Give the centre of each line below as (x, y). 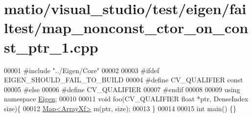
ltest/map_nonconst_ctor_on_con (126, 28)
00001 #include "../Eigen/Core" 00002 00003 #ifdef (82, 70)
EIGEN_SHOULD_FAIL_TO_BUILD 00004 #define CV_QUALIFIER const (124, 80)
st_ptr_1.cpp (51, 47)
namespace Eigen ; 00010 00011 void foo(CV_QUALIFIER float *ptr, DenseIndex (126, 99)
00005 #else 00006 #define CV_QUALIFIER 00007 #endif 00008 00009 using (122, 89)
